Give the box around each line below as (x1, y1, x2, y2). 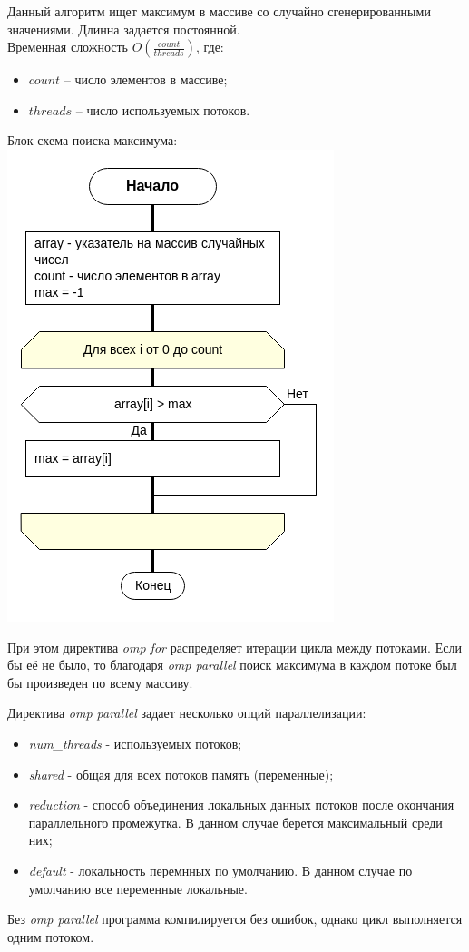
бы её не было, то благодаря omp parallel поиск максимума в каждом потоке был (7, 655, 457, 674)
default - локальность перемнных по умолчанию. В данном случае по (28, 860, 413, 879)
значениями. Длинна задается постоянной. (7, 19, 240, 38)
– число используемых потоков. (75, 100, 250, 119)
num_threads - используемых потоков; (28, 733, 242, 752)
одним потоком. (7, 927, 94, 946)
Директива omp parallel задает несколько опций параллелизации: (7, 703, 366, 722)
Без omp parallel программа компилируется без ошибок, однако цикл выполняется (7, 909, 463, 928)
